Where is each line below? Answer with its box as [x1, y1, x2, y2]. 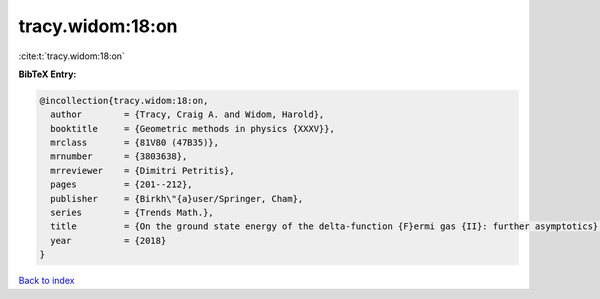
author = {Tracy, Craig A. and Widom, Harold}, [50, 109, 325, 120]
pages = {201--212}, [50, 179, 194, 190]
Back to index [18, 275, 75, 287]
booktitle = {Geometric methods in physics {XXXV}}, [50, 123, 335, 134]
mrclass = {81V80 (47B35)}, [50, 137, 220, 149]
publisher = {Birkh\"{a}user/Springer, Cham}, [50, 193, 304, 204]
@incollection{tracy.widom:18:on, [39, 95, 209, 106]
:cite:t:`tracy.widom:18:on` [18, 50, 125, 62]
